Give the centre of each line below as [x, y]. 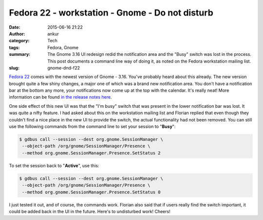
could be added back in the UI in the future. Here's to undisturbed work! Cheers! [90, 211]
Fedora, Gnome [63, 47]
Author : [17, 34]
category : [19, 41]
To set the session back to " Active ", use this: [54, 166]
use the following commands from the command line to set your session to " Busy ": [92, 127]
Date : [15, 27]
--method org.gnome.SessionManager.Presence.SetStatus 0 [91, 192]
